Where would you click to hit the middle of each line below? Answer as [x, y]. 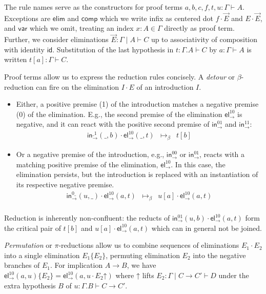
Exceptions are [27, 18]
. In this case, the [198, 164]
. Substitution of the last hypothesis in [113, 49]
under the [234, 275]
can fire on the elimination [78, 86]
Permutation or [28, 245]
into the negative [219, 255]
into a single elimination [42, 255]
